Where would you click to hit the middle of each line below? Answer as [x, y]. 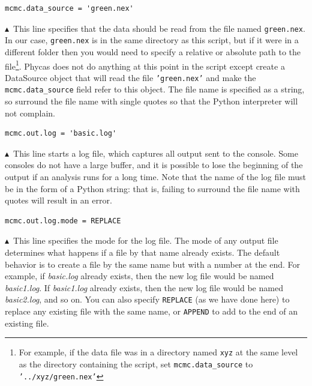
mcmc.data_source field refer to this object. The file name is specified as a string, [155, 89]
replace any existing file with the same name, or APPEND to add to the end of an [151, 311]
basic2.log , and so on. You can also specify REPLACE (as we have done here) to [147, 299]
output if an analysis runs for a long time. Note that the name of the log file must [156, 177]
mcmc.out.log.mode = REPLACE [63, 221]
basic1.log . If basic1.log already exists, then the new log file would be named [144, 287]
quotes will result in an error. [58, 200]
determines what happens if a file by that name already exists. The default [142, 252]
